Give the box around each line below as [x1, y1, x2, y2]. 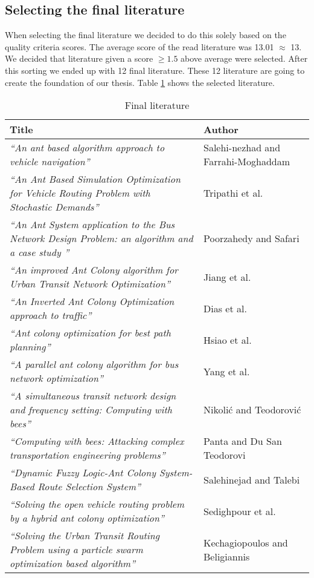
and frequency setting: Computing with [10, 402, 172, 417]
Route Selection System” [37, 479, 141, 494]
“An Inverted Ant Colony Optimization [10, 294, 175, 309]
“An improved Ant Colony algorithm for [10, 263, 178, 277]
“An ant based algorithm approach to [10, 140, 165, 155]
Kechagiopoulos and [203, 535, 288, 550]
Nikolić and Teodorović [203, 402, 301, 417]
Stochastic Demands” [10, 200, 99, 214]
